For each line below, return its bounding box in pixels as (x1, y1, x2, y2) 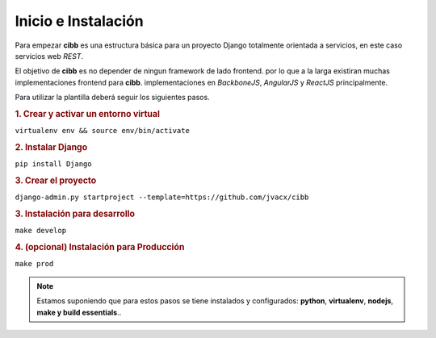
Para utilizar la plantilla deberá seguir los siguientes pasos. (15, 93, 210, 102)
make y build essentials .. (36, 307, 122, 317)
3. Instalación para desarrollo (15, 208, 136, 219)
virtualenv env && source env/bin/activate (15, 126, 190, 136)
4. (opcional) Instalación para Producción (15, 242, 185, 253)
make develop (15, 226, 67, 236)
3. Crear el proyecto (15, 174, 97, 186)
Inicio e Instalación (15, 12, 145, 30)
